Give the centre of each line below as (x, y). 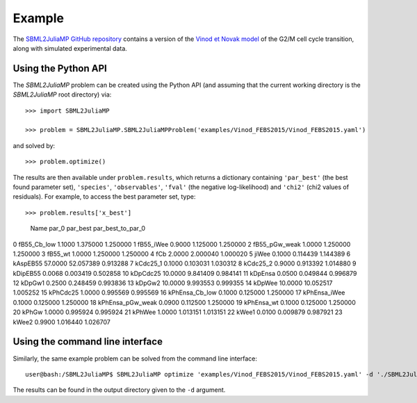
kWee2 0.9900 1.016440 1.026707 (62, 322)
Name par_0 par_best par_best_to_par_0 (88, 229)
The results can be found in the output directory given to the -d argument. (119, 390)
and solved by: (34, 145)
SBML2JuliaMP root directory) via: (62, 94)
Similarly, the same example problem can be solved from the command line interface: (135, 359)
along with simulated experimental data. (70, 48)
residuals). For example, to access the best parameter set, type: (104, 197)
